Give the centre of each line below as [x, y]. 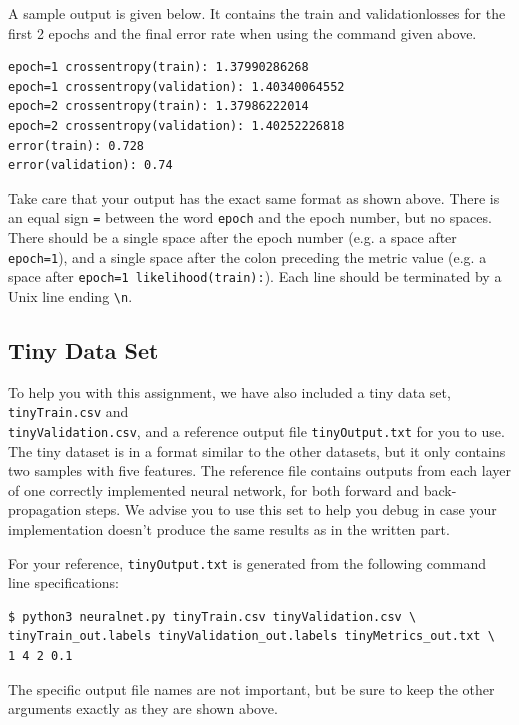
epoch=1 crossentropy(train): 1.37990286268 [158, 67]
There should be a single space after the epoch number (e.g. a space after [232, 237]
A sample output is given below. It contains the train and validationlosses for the [257, 13]
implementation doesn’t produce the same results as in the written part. [229, 529]
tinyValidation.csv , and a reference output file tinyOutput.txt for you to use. [256, 431]
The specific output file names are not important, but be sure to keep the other [251, 688]
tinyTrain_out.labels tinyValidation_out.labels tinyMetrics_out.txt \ [251, 636]
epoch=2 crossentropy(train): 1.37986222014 [158, 106]
